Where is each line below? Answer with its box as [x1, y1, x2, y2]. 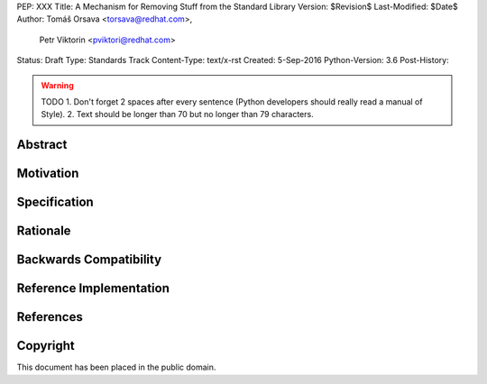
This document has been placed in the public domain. [16, 361, 216, 373]
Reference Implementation [16, 280, 170, 297]
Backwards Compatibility [16, 252, 162, 268]
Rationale [16, 224, 71, 239]
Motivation [16, 166, 79, 181]
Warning [41, 79, 74, 90]
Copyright [16, 338, 76, 353]
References [16, 309, 83, 325]
